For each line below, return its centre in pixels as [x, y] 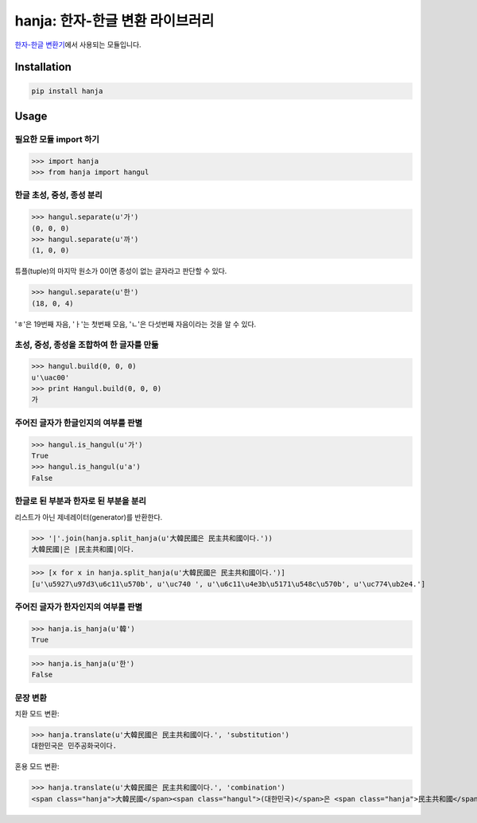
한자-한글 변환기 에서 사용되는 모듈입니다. [78, 45]
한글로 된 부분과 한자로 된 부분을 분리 [81, 501]
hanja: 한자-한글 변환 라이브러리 [114, 21]
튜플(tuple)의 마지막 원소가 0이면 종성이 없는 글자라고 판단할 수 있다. [121, 271]
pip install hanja [67, 91]
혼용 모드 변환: [37, 766]
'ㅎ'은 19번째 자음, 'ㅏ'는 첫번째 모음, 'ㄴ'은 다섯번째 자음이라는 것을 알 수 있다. [136, 324]
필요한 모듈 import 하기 [57, 139]
